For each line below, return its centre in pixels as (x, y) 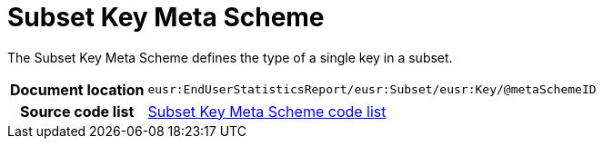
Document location (77, 89)
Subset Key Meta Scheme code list (267, 111)
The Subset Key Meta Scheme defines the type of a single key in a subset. (230, 57)
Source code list (77, 111)
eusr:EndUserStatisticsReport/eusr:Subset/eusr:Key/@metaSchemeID (372, 90)
